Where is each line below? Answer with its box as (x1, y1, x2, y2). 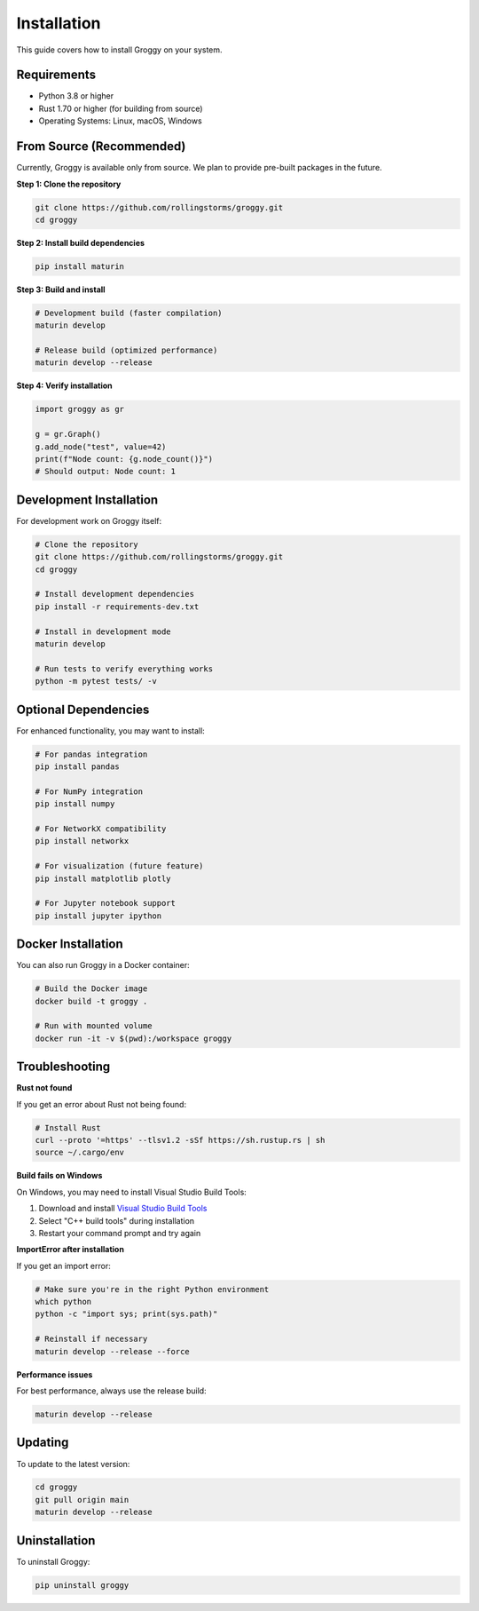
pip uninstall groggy (35, 1580, 130, 1590)
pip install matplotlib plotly (35, 873, 172, 884)
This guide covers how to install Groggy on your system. (16, 44, 223, 55)
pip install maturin (35, 261, 124, 271)
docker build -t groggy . (35, 996, 148, 1006)
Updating (16, 1435, 69, 1450)
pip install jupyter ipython (35, 910, 162, 921)
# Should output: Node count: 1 (35, 466, 177, 477)
